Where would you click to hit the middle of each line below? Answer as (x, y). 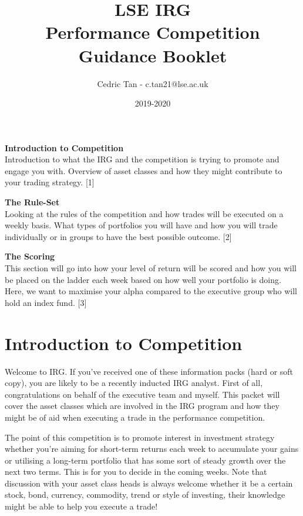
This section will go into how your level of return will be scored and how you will (151, 268)
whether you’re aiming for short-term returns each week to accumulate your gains (152, 449)
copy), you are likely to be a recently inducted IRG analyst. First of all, (134, 383)
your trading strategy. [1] (50, 182)
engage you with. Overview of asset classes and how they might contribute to (144, 170)
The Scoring (30, 256)
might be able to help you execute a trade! (81, 506)
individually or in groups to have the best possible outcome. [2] (118, 236)
